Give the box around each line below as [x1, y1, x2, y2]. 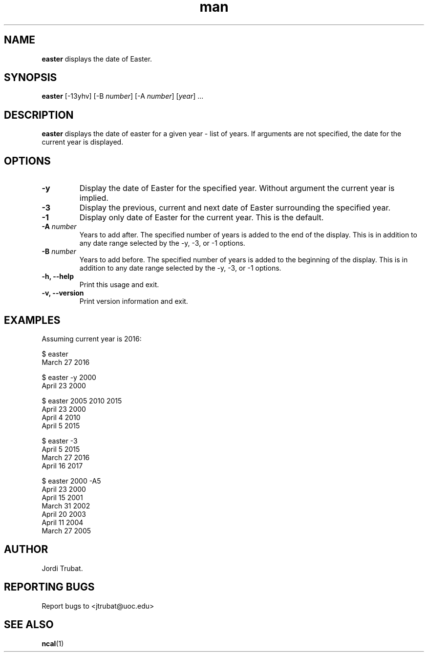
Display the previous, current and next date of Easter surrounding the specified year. [79, 203, 391, 213]
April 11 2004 [42, 518, 84, 527]
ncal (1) [42, 639, 64, 648]
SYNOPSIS [4, 71, 57, 84]
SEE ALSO [4, 618, 54, 631]
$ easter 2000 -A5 [42, 476, 101, 485]
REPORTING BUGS [4, 581, 95, 593]
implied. [79, 193, 108, 203]
